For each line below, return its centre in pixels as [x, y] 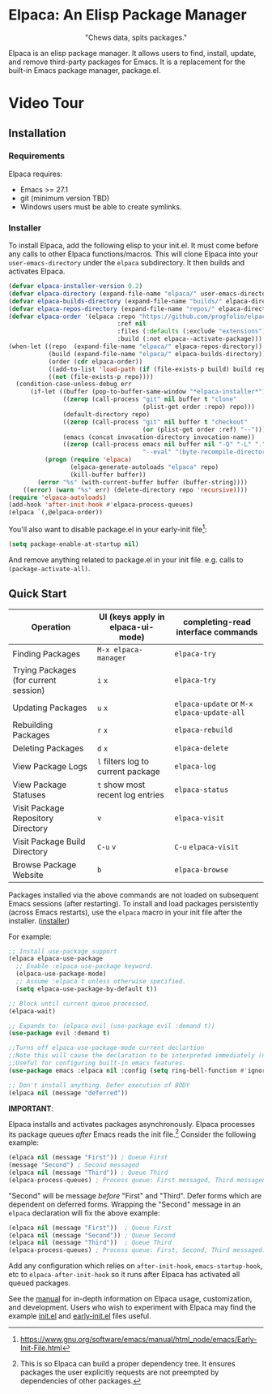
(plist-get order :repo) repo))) [198, 407]
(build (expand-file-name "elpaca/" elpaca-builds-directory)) [157, 354]
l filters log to [123, 761]
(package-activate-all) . [49, 568]
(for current [34, 680]
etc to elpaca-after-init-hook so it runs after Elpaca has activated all [124, 1275]
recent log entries [130, 794]
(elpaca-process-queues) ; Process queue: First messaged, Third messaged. [139, 1180]
